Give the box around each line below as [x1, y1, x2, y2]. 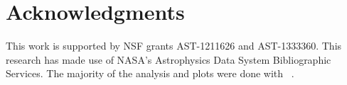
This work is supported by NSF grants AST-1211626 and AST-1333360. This [6, 38, 342, 53]
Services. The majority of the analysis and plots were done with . [6, 66, 294, 81]
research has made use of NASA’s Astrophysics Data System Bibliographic [6, 52, 331, 67]
